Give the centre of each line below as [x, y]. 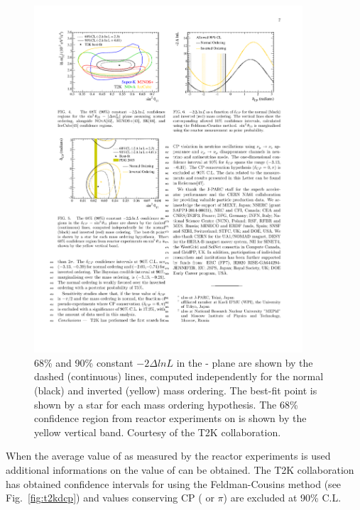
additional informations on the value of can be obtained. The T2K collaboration [180, 470]
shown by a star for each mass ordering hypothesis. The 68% [166, 404]
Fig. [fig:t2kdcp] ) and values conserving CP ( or [110, 498]
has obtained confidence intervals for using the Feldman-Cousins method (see [174, 483]
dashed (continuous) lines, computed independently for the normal [179, 376]
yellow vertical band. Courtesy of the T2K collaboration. [158, 432]
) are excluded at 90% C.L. [282, 498]
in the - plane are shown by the [245, 362]
